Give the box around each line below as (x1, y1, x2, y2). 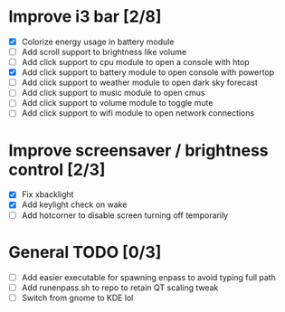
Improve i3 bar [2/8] (8, 6, 162, 27)
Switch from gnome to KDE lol (21, 292, 134, 303)
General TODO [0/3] (8, 241, 162, 262)
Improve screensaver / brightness (8, 140, 269, 160)
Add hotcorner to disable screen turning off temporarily (21, 210, 229, 221)
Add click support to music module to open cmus (21, 88, 205, 99)
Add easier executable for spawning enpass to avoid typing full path (21, 271, 277, 282)
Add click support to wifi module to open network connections (21, 108, 255, 118)
